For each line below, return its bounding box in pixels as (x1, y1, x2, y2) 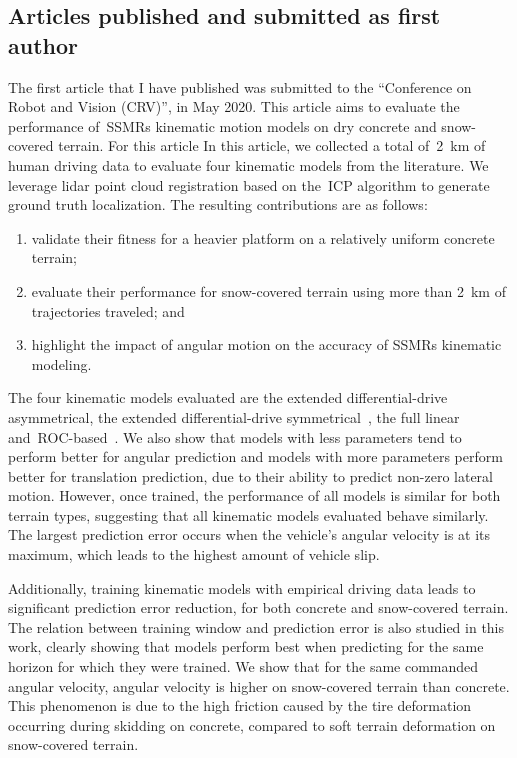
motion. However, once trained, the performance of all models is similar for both (8, 485, 501, 506)
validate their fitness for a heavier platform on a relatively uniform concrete (31, 227, 495, 248)
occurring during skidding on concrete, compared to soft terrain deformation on (8, 714, 496, 735)
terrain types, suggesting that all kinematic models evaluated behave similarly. (8, 504, 489, 525)
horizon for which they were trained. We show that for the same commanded (8, 656, 479, 677)
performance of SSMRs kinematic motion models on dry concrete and (8, 115, 437, 136)
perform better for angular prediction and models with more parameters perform (8, 446, 503, 467)
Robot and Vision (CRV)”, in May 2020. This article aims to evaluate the (8, 96, 460, 117)
